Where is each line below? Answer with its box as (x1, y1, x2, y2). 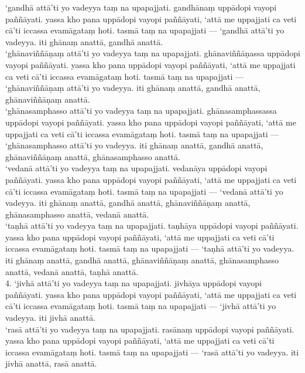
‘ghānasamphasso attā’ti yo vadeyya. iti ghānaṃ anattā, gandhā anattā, (5, 139, 263, 151)
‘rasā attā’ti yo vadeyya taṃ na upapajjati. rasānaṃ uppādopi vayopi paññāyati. (5, 323, 294, 335)
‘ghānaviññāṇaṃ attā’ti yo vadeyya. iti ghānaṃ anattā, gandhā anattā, (5, 82, 261, 94)
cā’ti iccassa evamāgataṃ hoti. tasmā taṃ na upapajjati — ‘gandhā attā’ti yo (5, 24, 285, 36)
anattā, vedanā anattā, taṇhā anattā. (5, 265, 139, 277)
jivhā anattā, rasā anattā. (5, 357, 97, 369)
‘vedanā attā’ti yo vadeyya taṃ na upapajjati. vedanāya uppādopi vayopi (5, 162, 268, 174)
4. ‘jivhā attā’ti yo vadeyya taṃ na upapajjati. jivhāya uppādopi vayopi (5, 277, 262, 289)
